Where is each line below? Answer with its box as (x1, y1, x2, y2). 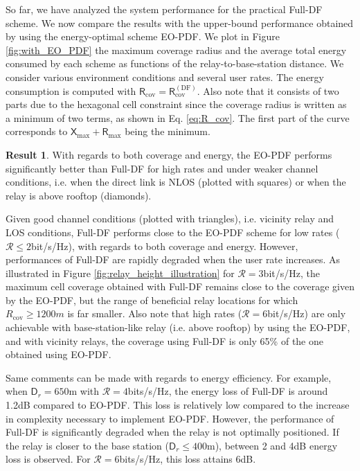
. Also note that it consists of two (197, 83, 339, 98)
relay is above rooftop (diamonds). (6, 188, 152, 202)
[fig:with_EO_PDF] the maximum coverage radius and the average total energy (6, 42, 347, 57)
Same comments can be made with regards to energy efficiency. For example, (6, 370, 332, 384)
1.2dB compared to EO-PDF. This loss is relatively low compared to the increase (6, 398, 350, 412)
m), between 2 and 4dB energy (206, 438, 338, 452)
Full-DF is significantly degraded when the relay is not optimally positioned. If (6, 425, 339, 439)
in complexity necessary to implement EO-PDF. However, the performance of (6, 411, 334, 425)
